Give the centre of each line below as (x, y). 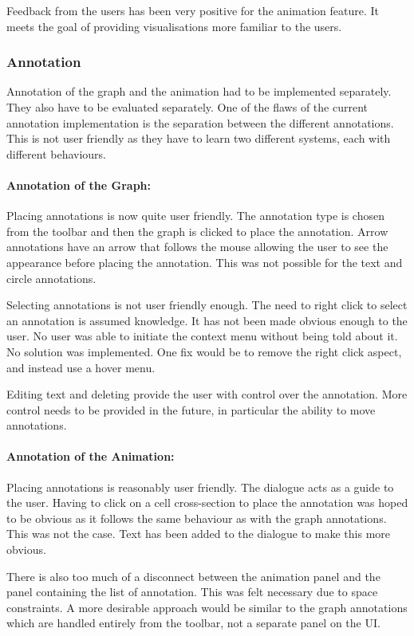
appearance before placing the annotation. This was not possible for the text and (205, 262)
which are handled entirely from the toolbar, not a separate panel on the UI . (193, 623)
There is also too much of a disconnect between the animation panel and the (193, 576)
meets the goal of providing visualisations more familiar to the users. (174, 26)
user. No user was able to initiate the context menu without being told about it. (202, 336)
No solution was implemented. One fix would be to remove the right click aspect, (204, 351)
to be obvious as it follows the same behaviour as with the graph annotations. (197, 518)
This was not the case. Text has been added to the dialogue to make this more (199, 534)
